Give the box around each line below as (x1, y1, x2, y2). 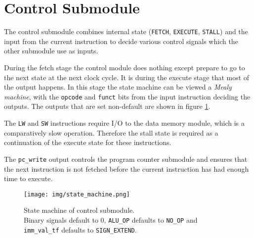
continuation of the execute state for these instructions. (4, 137, 171, 147)
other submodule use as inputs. (4, 46, 98, 56)
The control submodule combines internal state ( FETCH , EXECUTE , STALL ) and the (4, 26, 248, 37)
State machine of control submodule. (24, 205, 135, 215)
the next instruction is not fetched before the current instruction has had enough (4, 163, 249, 174)
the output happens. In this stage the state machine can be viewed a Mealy (4, 82, 232, 92)
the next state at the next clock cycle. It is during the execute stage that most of (4, 72, 250, 82)
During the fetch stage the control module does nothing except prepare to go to (4, 62, 245, 72)
